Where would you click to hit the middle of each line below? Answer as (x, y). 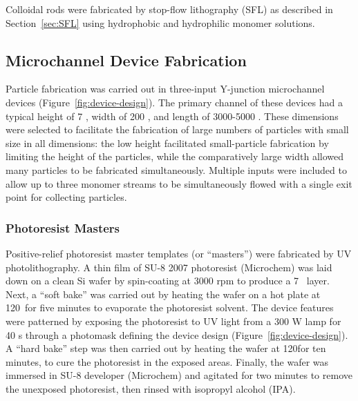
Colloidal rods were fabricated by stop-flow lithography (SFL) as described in (169, 9)
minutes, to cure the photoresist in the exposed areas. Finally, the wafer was (167, 361)
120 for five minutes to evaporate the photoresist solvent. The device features (170, 307)
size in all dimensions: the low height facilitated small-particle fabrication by (167, 143)
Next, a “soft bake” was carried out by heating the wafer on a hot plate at (163, 294)
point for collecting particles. (66, 197)
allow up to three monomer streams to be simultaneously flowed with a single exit (179, 183)
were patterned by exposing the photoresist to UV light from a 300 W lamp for (173, 321)
